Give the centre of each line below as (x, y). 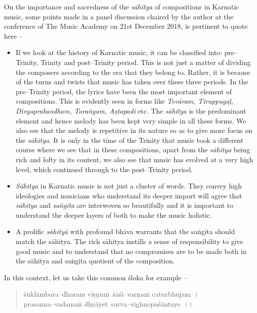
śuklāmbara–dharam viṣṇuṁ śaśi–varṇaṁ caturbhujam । (111, 294)
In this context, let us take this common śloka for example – (96, 277)
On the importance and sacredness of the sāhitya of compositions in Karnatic (122, 6)
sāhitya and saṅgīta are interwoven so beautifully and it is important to (124, 205)
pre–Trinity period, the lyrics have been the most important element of (124, 91)
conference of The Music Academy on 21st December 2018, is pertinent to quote (126, 26)
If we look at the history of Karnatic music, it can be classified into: (119, 52)
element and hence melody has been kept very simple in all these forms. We (131, 120)
